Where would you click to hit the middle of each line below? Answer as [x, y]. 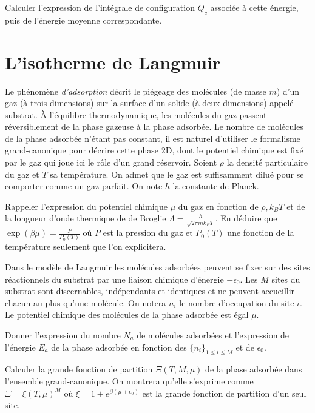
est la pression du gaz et [148, 233]
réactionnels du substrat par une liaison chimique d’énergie [114, 279]
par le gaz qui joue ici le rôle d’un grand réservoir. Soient [111, 162]
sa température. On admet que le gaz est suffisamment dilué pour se [177, 174]
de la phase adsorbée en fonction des [119, 347]
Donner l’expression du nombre [63, 335]
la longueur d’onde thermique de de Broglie [86, 218]
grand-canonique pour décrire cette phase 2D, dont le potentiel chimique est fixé [154, 150]
